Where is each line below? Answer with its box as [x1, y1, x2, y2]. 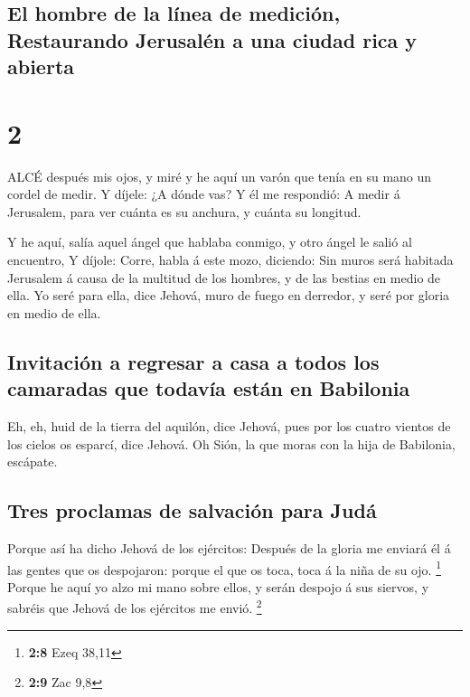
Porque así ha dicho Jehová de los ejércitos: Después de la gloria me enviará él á [7, 539, 451, 558]
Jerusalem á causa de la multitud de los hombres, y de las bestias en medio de [7, 268, 441, 287]
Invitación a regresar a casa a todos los [7, 347, 380, 375]
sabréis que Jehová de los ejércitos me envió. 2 [7, 596, 262, 617]
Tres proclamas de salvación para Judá [7, 496, 377, 524]
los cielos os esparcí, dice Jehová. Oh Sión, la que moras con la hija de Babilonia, [7, 434, 456, 453]
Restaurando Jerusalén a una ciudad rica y [7, 25, 418, 53]
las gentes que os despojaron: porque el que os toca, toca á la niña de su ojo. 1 [7, 557, 442, 579]
